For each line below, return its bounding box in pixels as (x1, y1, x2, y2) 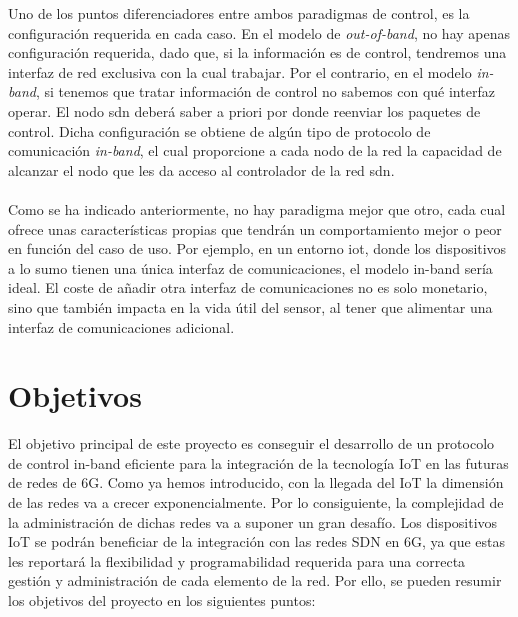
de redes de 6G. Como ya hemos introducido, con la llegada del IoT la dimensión (8, 472, 504, 493)
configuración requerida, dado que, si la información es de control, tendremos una (8, 42, 507, 63)
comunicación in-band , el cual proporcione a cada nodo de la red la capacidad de (8, 140, 502, 161)
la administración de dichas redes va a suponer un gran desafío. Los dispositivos (8, 511, 498, 532)
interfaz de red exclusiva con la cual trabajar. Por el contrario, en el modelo (8, 61, 472, 82)
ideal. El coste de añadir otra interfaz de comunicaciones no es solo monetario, (8, 277, 488, 298)
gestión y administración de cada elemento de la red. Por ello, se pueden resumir (8, 570, 502, 591)
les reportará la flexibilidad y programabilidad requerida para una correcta (8, 550, 466, 571)
